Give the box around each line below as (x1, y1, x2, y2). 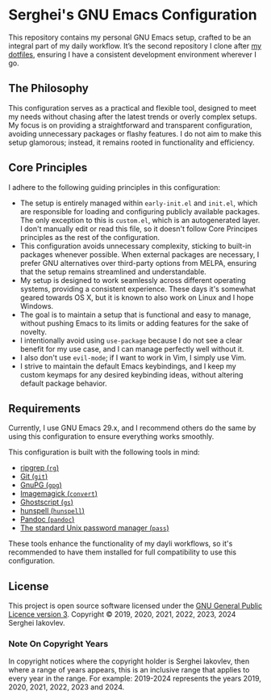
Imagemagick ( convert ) (19, 489, 98, 499)
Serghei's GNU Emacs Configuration (8, 6, 257, 24)
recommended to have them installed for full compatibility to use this (8, 547, 236, 557)
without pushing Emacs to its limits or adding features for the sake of (19, 318, 249, 328)
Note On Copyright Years (8, 639, 109, 650)
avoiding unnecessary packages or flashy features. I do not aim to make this (8, 129, 262, 138)
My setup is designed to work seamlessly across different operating (19, 275, 246, 285)
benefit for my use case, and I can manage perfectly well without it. (19, 344, 244, 353)
